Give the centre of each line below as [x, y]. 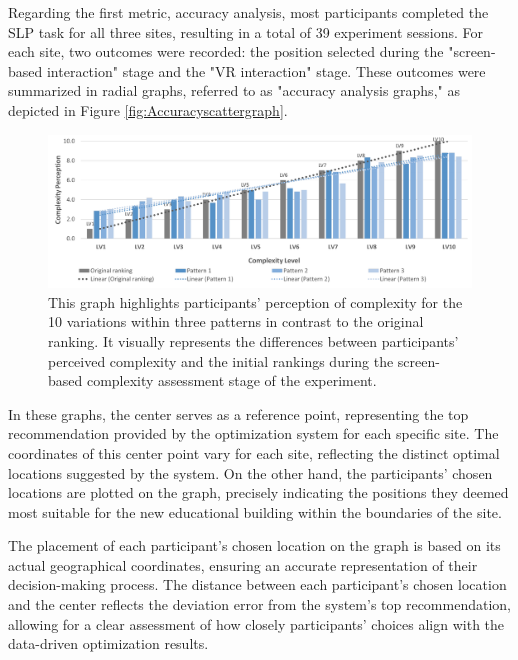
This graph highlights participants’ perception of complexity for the [255, 301]
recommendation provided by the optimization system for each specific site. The [253, 433]
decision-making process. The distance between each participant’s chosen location [257, 584]
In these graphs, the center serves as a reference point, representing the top [238, 413]
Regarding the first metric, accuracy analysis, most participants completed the [248, 12]
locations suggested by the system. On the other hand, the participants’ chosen [250, 472]
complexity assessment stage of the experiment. [231, 380]
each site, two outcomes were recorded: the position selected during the [226, 51]
